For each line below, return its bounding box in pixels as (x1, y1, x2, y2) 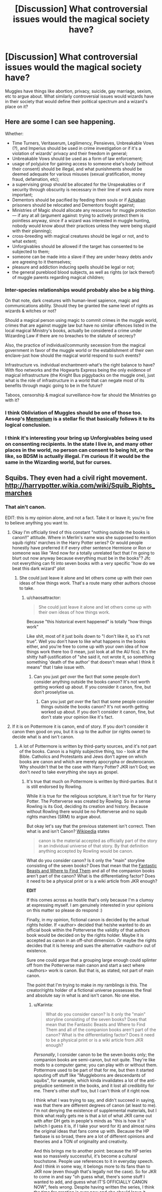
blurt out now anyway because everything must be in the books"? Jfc (12, 555, 151, 561)
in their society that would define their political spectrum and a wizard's (5, 98, 148, 104)
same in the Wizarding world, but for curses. (5, 458, 112, 465)
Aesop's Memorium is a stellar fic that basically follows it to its (5, 415, 155, 422)
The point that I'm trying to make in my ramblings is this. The (26, 982, 147, 988)
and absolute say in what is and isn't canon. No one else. (26, 992, 140, 998)
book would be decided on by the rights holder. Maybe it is (26, 932, 144, 938)
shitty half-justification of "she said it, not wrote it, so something (26, 654, 155, 660)
